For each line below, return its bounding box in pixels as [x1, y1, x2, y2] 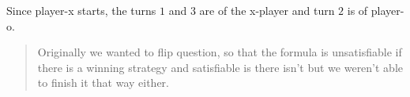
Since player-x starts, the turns [6, 2, 156, 18]
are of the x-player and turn [199, 2, 335, 18]
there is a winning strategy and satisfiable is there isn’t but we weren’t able [37, 59, 404, 75]
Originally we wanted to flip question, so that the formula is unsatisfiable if [37, 44, 402, 60]
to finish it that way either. [37, 74, 169, 91]
